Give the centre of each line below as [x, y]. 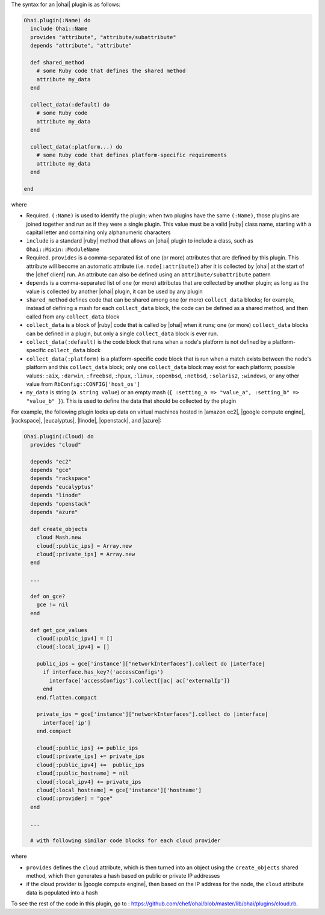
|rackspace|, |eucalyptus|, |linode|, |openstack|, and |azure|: [86, 420]
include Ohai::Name [59, 29]
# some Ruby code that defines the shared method [111, 71]
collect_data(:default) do [70, 104]
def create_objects [59, 529]
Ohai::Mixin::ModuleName [63, 249]
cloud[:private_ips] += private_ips [90, 756]
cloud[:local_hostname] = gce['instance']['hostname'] [119, 790]
